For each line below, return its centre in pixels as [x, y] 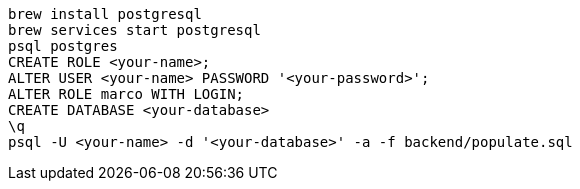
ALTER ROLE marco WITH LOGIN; [126, 94]
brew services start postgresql [134, 30]
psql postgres [63, 46]
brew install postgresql [105, 14]
